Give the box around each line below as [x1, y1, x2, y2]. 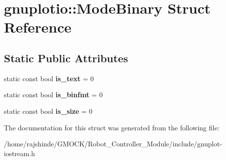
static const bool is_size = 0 [4, 106, 93, 116]
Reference [4, 17, 72, 37]
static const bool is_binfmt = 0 [4, 89, 103, 100]
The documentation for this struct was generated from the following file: [4, 122, 220, 132]
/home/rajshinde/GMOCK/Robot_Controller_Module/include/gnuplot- [4, 139, 222, 149]
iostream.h [4, 148, 35, 158]
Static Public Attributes [4, 50, 128, 65]
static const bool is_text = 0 [4, 73, 94, 83]
